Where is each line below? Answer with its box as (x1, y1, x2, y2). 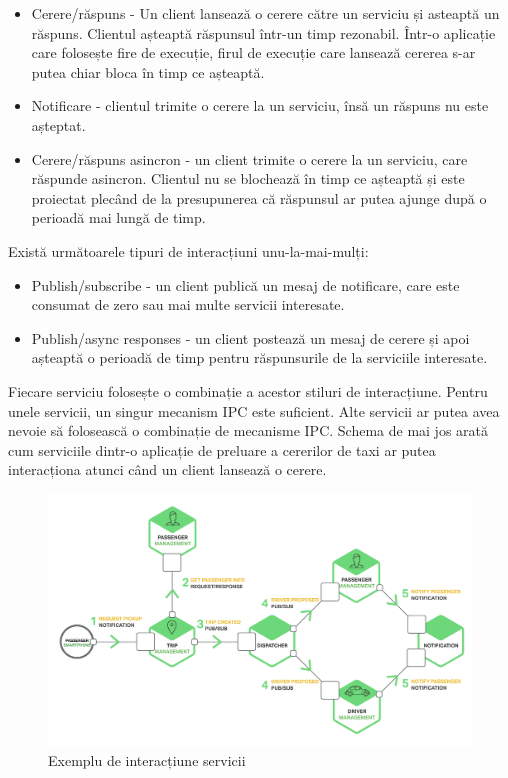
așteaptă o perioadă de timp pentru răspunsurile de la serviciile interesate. (31, 347, 488, 368)
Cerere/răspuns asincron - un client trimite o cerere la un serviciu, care (31, 148, 468, 169)
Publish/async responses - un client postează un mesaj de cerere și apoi (31, 327, 470, 348)
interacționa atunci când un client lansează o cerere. (8, 459, 327, 480)
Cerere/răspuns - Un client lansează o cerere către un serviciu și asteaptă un (31, 3, 500, 23)
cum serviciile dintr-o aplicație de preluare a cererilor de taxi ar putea (8, 439, 436, 460)
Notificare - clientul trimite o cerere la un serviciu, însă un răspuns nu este (31, 95, 489, 116)
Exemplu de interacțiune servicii (48, 749, 246, 770)
